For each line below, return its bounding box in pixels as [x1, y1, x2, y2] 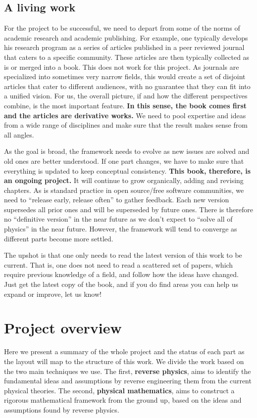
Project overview [4, 318, 122, 338]
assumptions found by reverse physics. [4, 404, 119, 415]
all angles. [4, 129, 34, 139]
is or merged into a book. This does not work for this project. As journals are [4, 61, 239, 72]
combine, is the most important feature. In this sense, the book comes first [4, 100, 247, 110]
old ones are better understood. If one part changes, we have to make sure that [4, 155, 244, 166]
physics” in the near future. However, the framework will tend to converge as [4, 224, 237, 234]
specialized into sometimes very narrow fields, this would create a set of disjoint [4, 71, 246, 82]
